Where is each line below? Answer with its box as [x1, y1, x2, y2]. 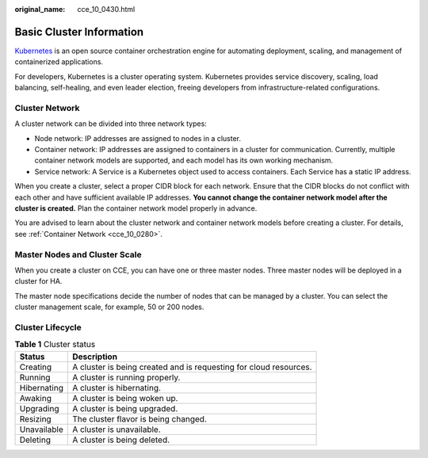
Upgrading [19, 403, 59, 414]
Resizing [19, 413, 52, 424]
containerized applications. [14, 57, 103, 67]
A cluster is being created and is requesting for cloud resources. [72, 361, 312, 372]
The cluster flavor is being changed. [72, 413, 208, 424]
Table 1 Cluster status [14, 339, 96, 350]
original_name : [14, 5, 66, 13]
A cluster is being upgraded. [72, 403, 178, 414]
